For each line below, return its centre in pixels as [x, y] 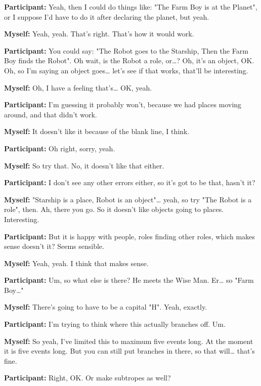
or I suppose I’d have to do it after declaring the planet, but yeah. [107, 16]
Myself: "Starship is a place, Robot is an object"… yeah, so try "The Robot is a [128, 199]
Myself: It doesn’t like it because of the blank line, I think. [97, 131]
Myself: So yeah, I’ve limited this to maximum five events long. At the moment [129, 341]
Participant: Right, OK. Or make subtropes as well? [88, 378]
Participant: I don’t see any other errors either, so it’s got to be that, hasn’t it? [130, 182]
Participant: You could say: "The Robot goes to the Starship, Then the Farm [126, 50]
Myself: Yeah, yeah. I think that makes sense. [76, 263]
